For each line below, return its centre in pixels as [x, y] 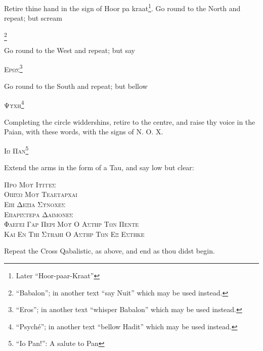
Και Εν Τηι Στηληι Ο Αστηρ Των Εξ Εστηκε [74, 234]
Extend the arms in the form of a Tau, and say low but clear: [99, 167]
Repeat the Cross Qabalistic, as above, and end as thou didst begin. [109, 251]
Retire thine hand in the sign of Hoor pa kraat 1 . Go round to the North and [122, 7]
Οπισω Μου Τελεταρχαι [41, 194]
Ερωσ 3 [13, 68]
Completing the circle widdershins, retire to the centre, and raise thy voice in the [130, 121]
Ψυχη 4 [14, 104]
